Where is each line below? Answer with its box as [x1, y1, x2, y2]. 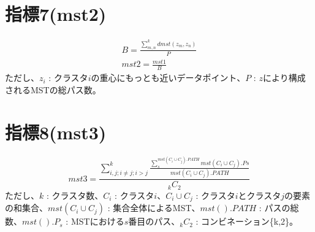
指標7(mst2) [5, 1, 107, 26]
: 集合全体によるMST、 [107, 201, 200, 214]
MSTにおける [70, 215, 124, 228]
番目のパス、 [128, 215, 180, 228]
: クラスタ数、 [46, 188, 104, 201]
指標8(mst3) [5, 119, 107, 144]
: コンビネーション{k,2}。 [195, 215, 298, 228]
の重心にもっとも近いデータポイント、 [91, 71, 246, 84]
